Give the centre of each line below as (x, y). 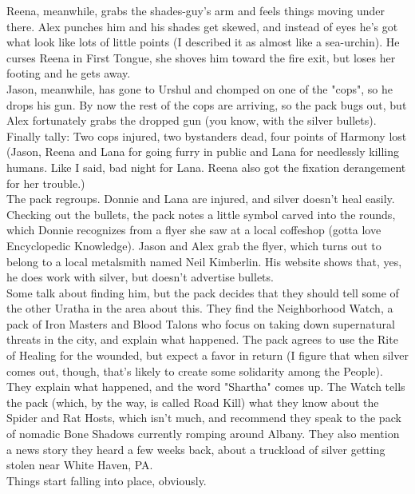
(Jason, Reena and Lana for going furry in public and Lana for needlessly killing (203, 151)
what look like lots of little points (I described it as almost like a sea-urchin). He (203, 42)
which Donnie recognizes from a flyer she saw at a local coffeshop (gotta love (194, 230)
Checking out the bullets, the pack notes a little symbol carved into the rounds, (201, 214)
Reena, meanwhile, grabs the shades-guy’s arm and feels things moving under (196, 10)
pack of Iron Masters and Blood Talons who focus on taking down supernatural (201, 323)
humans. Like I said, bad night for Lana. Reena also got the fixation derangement (206, 167)
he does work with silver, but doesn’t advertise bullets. (140, 277)
